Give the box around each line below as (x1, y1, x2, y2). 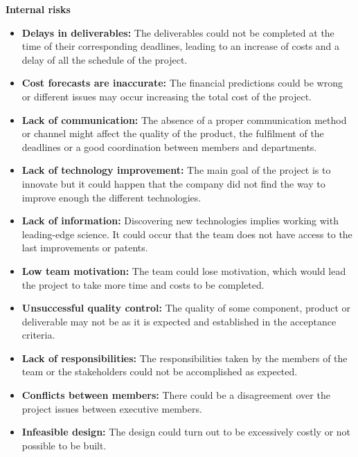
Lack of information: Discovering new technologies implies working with (21, 213, 339, 228)
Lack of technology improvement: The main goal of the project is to (21, 163, 331, 177)
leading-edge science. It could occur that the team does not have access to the (21, 226, 352, 241)
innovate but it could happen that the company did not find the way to (21, 176, 325, 190)
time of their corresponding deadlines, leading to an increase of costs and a (21, 39, 340, 53)
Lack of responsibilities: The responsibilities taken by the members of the (21, 350, 348, 365)
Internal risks (6, 2, 71, 16)
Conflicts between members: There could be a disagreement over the (21, 388, 330, 402)
